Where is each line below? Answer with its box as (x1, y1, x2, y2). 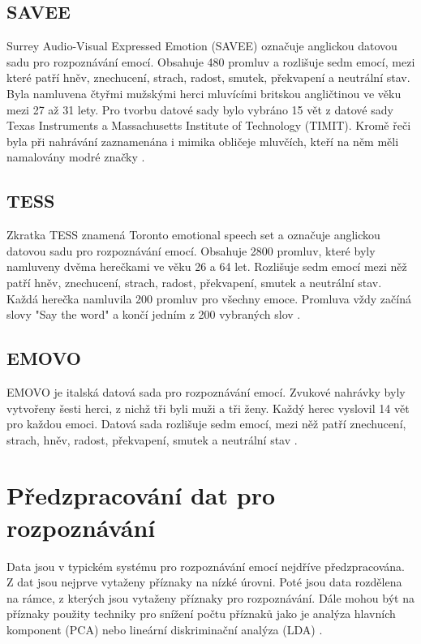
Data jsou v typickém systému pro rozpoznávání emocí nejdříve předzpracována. (6, 557, 405, 574)
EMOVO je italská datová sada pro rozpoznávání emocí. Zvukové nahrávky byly (6, 383, 406, 400)
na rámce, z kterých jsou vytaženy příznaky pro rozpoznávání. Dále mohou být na (6, 589, 415, 606)
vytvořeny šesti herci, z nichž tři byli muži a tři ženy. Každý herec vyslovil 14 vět (6, 399, 410, 416)
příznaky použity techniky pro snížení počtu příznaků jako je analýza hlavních (6, 605, 396, 622)
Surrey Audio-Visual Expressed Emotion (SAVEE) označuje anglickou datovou (6, 37, 397, 54)
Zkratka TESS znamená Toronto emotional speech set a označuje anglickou (6, 226, 380, 243)
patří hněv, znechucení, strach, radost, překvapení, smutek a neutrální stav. (6, 273, 382, 290)
